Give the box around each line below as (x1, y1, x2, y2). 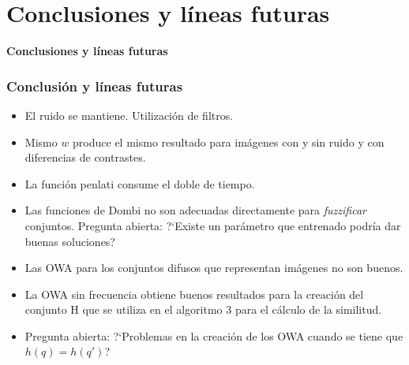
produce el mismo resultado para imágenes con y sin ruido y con (73, 133, 385, 150)
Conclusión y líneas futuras (6, 76, 183, 95)
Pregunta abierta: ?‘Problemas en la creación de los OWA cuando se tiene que (24, 327, 403, 344)
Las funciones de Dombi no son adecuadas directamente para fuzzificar (24, 202, 367, 218)
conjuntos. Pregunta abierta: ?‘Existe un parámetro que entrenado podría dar (24, 217, 401, 233)
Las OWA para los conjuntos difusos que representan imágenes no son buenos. (24, 259, 403, 276)
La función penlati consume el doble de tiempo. (24, 175, 255, 192)
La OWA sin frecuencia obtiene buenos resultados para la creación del (24, 285, 364, 302)
